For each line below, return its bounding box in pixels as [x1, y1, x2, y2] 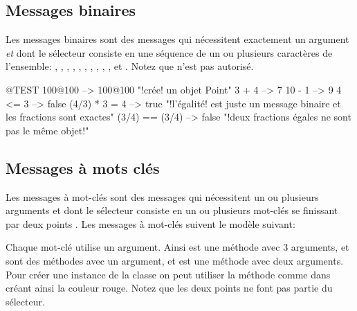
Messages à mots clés [6, 157, 160, 178]
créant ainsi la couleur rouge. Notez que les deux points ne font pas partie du [6, 281, 333, 295]
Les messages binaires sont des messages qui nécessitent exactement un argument [6, 32, 349, 46]
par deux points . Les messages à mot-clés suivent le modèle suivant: [6, 216, 295, 231]
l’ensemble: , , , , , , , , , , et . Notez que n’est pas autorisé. [6, 59, 254, 73]
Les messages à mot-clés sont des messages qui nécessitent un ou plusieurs [6, 189, 319, 204]
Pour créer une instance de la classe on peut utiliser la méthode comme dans [6, 267, 331, 281]
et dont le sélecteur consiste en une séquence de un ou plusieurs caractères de [6, 45, 333, 60]
